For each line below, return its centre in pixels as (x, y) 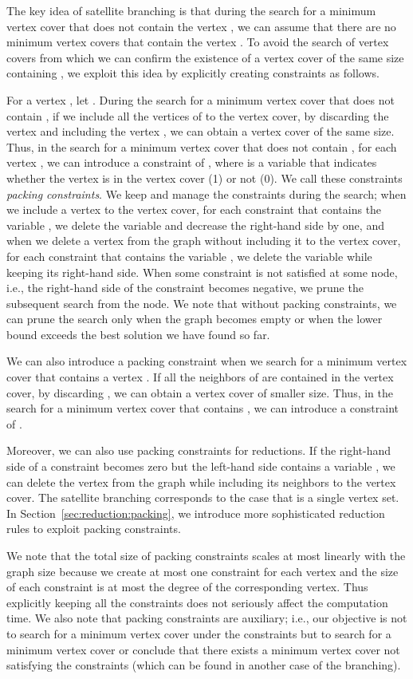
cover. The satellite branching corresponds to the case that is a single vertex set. (203, 497)
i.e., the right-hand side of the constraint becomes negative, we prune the (185, 288)
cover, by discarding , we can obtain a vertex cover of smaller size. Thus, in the (200, 392)
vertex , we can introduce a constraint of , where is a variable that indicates (192, 162)
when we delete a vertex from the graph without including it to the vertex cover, (204, 241)
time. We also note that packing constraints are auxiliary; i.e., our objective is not (207, 618)
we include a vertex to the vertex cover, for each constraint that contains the (194, 209)
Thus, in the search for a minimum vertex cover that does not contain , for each (202, 146)
